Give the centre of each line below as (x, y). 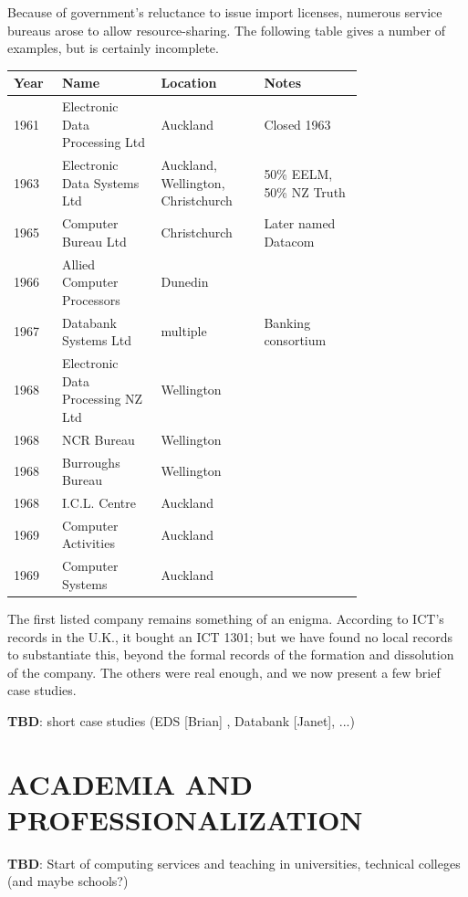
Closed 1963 (297, 124)
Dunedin (185, 282)
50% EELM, (298, 173)
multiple (184, 331)
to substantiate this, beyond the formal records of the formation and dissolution (231, 654)
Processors (91, 299)
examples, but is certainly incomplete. (113, 48)
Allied (78, 264)
